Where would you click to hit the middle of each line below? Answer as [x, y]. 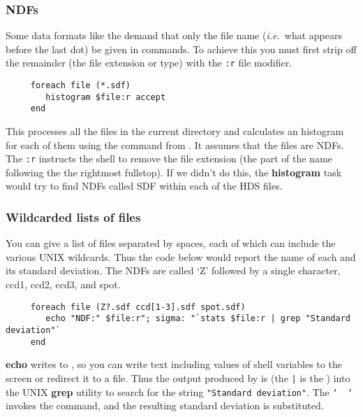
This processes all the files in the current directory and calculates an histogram [175, 131]
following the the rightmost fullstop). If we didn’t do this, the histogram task [174, 172]
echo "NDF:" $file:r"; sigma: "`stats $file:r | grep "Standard [198, 319]
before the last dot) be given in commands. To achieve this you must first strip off [181, 49]
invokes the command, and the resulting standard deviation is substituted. [165, 405]
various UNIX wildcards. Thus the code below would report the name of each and [181, 256]
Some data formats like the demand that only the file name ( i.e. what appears [174, 35]
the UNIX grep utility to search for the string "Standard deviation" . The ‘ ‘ [179, 391]
